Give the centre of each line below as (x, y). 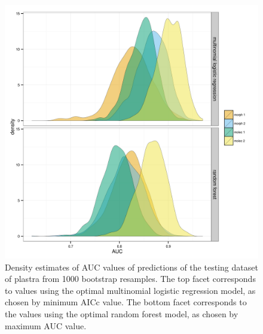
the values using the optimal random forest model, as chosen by (122, 313)
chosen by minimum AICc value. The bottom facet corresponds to (126, 302)
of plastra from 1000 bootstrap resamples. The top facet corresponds (130, 279)
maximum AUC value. (46, 325)
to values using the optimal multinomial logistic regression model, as (130, 290)
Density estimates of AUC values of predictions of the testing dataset (131, 267)
